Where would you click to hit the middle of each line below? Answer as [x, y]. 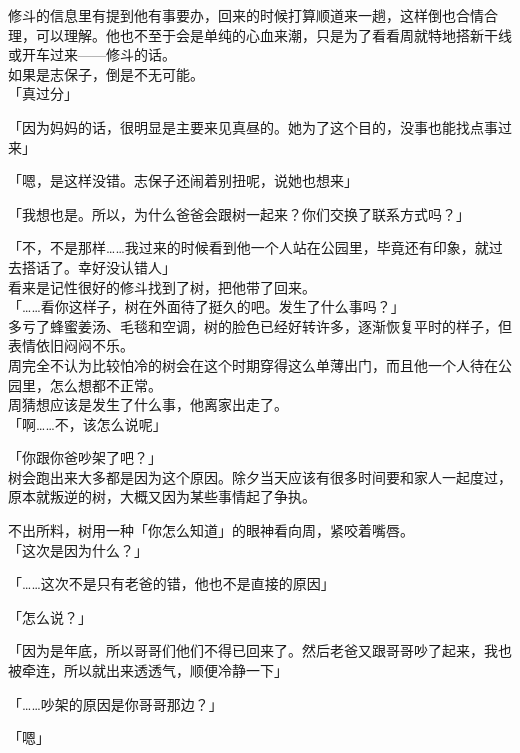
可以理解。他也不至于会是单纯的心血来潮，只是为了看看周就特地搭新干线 [273, 34]
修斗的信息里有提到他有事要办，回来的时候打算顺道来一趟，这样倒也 [232, 15]
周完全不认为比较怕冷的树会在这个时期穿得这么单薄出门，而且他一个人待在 [253, 364]
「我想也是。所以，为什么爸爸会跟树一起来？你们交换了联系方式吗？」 [239, 213]
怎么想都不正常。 [105, 384]
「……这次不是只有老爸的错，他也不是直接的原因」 [171, 583]
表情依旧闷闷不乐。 [71, 345]
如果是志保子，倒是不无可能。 [106, 73]
